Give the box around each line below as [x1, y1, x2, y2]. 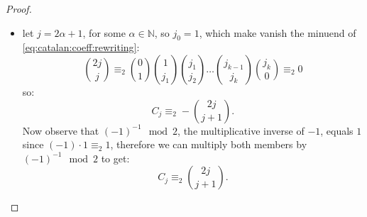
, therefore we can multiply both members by [110, 137, 307, 152]
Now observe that [22, 123, 99, 138]
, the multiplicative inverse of [177, 123, 305, 138]
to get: [101, 150, 130, 165]
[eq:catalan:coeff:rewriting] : [22, 40, 140, 55]
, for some [82, 25, 126, 40]
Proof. [6, 1, 32, 16]
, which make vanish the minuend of [199, 25, 356, 40]
